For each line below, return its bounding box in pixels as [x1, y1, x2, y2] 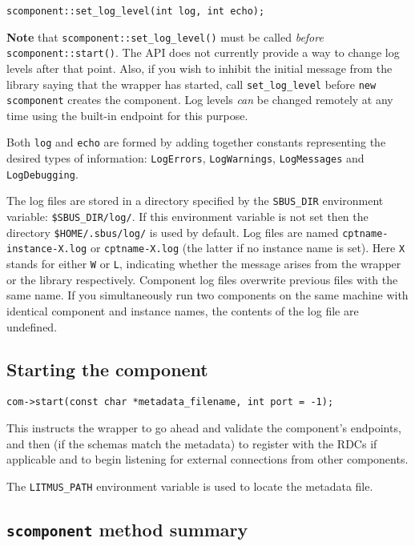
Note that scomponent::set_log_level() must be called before [6, 28, 324, 45]
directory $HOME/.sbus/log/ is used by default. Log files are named [6, 223, 339, 240]
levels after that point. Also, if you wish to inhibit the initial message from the [6, 59, 393, 76]
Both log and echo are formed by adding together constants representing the [6, 134, 386, 151]
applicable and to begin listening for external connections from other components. [6, 451, 409, 468]
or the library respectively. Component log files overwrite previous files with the [6, 271, 398, 287]
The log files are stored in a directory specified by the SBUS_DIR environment [6, 192, 384, 209]
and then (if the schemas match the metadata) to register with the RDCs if [6, 435, 377, 452]
